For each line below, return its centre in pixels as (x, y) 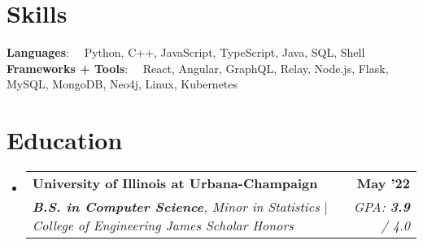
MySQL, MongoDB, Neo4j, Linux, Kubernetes (122, 84)
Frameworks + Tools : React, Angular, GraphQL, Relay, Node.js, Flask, (198, 68)
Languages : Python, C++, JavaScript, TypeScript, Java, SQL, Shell (186, 52)
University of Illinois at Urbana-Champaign (175, 183)
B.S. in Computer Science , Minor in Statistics (176, 207)
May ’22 (383, 183)
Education (65, 140)
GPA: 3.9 (382, 207)
